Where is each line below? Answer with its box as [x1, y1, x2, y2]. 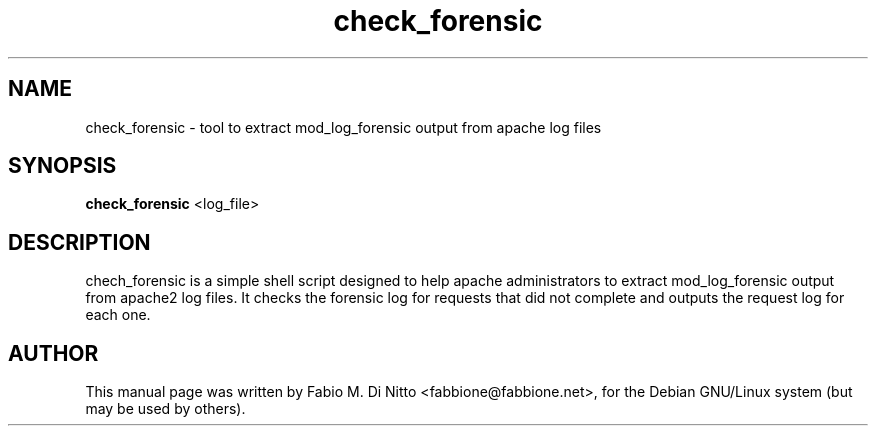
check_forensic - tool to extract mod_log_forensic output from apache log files [85, 118, 602, 136]
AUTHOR [8, 340, 99, 366]
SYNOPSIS [8, 153, 117, 179]
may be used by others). [85, 400, 246, 418]
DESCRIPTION [8, 229, 151, 255]
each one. [85, 306, 151, 324]
